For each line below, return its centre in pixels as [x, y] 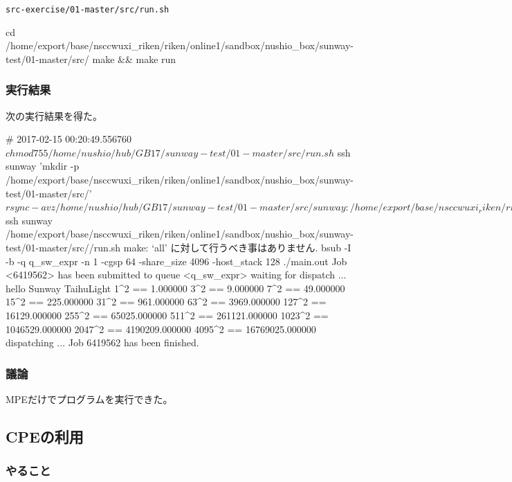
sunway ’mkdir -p [43, 166]
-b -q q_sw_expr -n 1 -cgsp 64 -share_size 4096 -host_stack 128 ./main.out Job [176, 261]
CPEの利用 [45, 436]
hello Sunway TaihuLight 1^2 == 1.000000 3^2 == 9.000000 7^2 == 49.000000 [175, 288]
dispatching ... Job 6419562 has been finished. [102, 342]
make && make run [134, 59]
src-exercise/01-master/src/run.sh [88, 10]
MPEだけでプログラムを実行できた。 [89, 399]
